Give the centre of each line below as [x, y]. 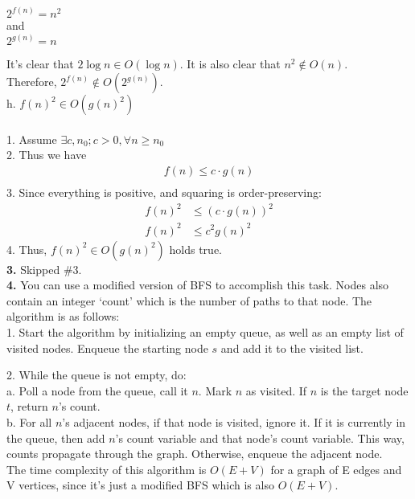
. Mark [215, 390]
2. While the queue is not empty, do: [97, 375]
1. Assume [32, 139]
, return [29, 406]
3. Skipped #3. [44, 269]
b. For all [29, 421]
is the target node [364, 390]
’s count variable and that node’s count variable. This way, [260, 438]
